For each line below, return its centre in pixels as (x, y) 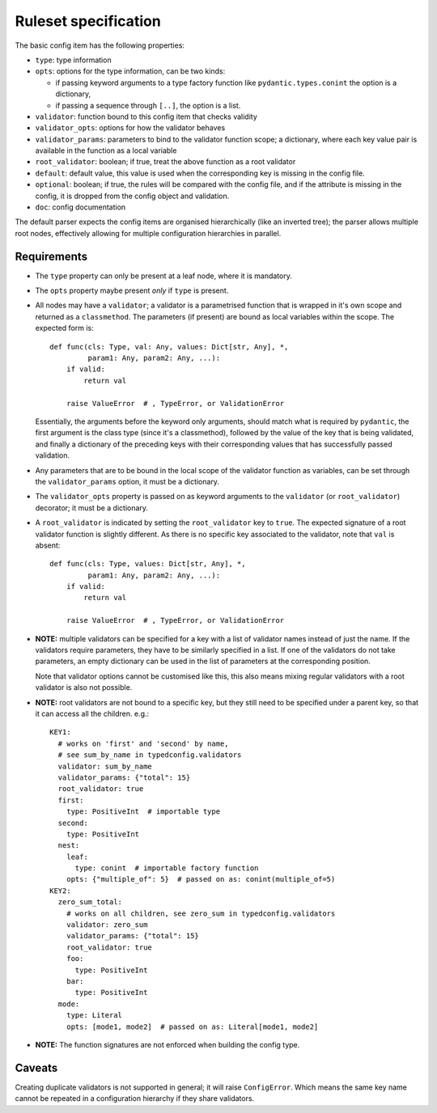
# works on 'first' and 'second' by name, (144, 743)
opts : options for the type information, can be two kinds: (130, 71)
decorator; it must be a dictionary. (92, 508)
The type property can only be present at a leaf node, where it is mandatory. (164, 276)
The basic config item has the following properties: (100, 45)
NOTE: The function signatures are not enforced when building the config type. (168, 1044)
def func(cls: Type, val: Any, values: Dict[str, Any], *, (169, 347)
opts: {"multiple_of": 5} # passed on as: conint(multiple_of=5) (201, 879)
